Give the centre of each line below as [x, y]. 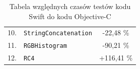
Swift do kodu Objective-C [70, 16]
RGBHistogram [45, 46]
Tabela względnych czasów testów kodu [70, 6]
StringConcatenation [58, 33]
